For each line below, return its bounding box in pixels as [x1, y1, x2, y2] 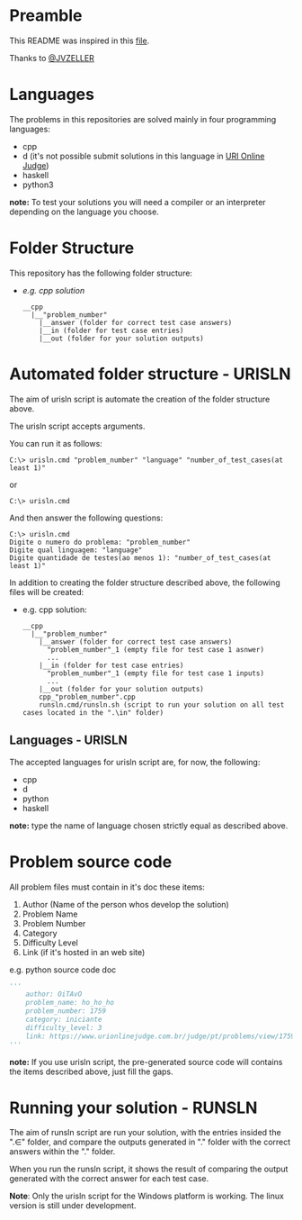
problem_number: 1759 [25, 1007, 106, 1016]
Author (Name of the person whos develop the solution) [22, 899, 229, 909]
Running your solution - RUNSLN [9, 1098, 258, 1117]
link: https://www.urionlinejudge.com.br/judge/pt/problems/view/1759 [25, 1032, 296, 1041]
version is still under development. [9, 1200, 137, 1211]
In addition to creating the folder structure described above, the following [9, 577, 280, 588]
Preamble [9, 5, 83, 26]
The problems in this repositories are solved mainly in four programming [9, 113, 277, 124]
